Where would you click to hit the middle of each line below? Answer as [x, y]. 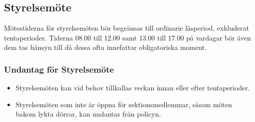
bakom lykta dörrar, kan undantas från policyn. [88, 114]
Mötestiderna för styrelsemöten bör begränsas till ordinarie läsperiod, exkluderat [127, 28]
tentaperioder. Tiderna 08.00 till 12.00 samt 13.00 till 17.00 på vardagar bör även [127, 37]
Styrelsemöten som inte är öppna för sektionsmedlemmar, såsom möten [124, 104]
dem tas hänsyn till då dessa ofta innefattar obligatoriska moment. [105, 47]
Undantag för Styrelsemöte [59, 69]
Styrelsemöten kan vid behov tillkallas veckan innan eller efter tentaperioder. [133, 88]
